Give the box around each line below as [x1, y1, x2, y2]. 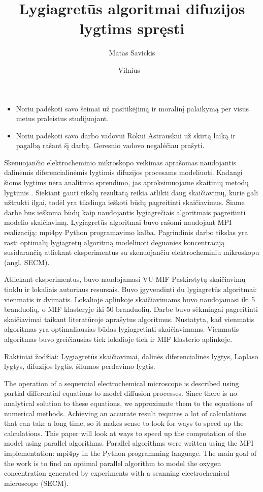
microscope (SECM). [4, 477, 69, 488]
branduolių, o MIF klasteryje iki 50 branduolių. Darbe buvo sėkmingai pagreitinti [4, 304, 258, 314]
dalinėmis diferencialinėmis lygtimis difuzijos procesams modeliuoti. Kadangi [4, 167, 243, 178]
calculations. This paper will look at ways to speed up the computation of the [4, 427, 246, 438]
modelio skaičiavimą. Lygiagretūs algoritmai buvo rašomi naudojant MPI [4, 217, 232, 227]
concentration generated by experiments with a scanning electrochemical [4, 468, 229, 478]
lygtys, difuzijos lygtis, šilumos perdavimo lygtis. [4, 361, 155, 371]
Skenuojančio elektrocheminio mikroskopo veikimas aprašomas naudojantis [4, 157, 237, 167]
